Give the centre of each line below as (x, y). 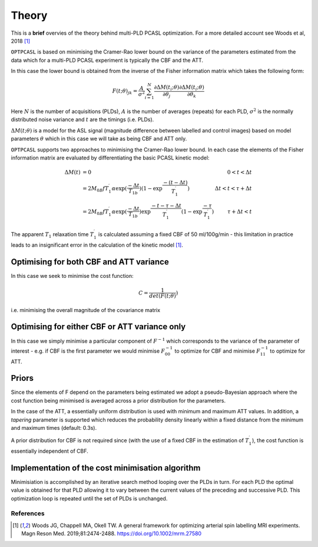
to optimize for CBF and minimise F (218, 351)
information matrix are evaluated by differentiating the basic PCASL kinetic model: (110, 158)
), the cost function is (278, 440)
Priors (22, 378)
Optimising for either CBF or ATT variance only (98, 327)
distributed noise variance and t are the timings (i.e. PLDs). (82, 120)
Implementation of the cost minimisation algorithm (106, 468)
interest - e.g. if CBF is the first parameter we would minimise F (88, 351)
